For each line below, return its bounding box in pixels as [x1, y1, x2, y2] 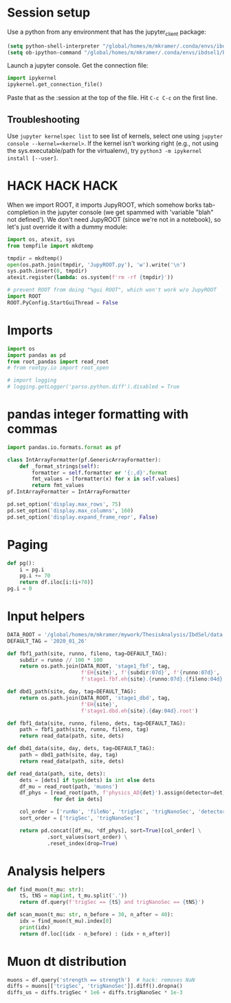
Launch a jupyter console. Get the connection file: [7, 61, 149, 70]
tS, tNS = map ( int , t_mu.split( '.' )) [19, 892, 128, 900]
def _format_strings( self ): [19, 463, 100, 470]
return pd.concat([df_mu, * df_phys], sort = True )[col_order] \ [19, 827, 201, 834]
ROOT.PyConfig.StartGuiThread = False [7, 299, 118, 306]
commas [7, 422, 58, 437]
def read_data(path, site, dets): [7, 770, 107, 777]
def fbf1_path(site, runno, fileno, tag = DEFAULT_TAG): [7, 650, 168, 657]
